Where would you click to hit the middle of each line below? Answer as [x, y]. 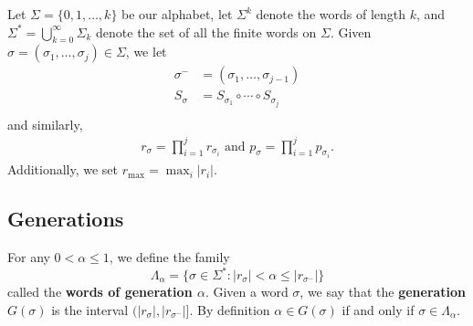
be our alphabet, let [177, 14]
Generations [66, 219]
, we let [146, 52]
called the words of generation [100, 292]
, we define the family [169, 256]
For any [29, 256]
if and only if [378, 309]
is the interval [90, 309]
